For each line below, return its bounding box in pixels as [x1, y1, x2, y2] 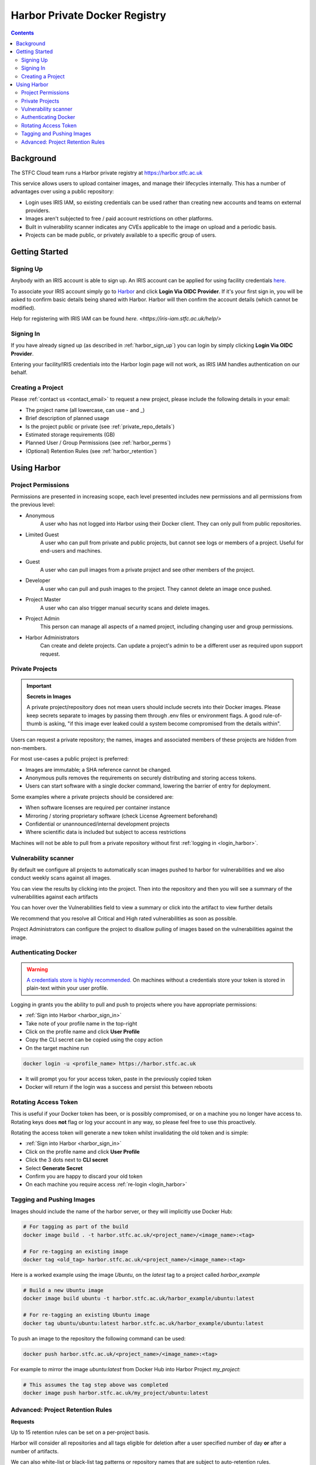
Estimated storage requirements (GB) [25, 431, 115, 438]
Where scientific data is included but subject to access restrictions [25, 829, 187, 836]
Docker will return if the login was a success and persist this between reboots [25, 1084, 213, 1091]
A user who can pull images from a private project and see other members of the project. [40, 566, 255, 574]
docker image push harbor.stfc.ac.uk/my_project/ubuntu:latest [23, 1389, 209, 1396]
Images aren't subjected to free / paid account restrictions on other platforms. [25, 215, 214, 222]
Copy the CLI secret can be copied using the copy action [25, 1036, 163, 1043]
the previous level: [11, 501, 56, 508]
